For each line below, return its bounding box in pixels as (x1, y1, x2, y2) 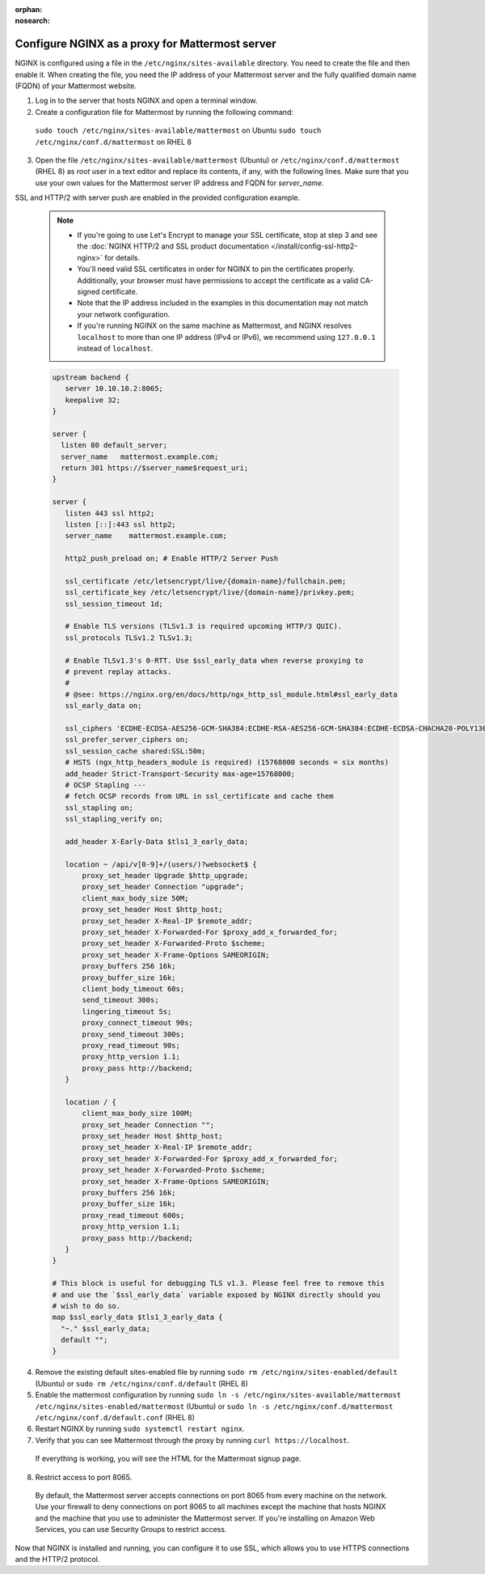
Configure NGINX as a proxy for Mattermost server (15, 37, 276, 51)
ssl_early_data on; (65, 701, 142, 711)
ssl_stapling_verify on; (65, 814, 163, 824)
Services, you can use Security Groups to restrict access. (35, 1525, 227, 1534)
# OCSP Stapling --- (65, 780, 147, 789)
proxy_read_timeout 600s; (82, 1211, 185, 1220)
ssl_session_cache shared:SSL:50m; (65, 746, 206, 756)
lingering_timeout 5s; (82, 1007, 172, 1016)
